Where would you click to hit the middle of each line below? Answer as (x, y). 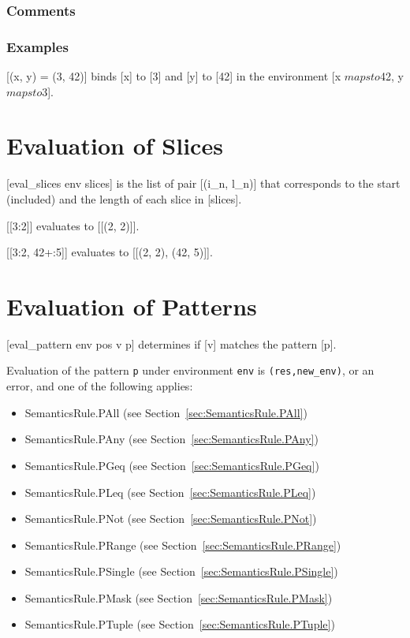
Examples (37, 46)
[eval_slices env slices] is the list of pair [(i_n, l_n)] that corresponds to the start (203, 183)
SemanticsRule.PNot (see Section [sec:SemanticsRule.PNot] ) (171, 519)
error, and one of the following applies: (100, 386)
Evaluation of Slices (115, 146)
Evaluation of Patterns (132, 306)
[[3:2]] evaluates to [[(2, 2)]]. (73, 225)
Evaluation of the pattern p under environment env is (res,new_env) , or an (190, 370)
